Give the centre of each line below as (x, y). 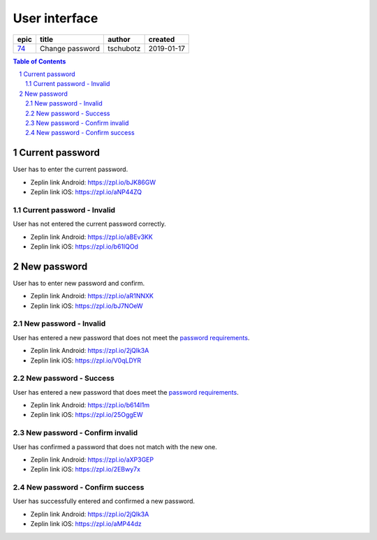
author (119, 39)
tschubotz (124, 48)
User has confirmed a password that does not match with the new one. (115, 446)
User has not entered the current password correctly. (90, 224)
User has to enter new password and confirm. (79, 283)
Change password (70, 48)
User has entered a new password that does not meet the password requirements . (131, 337)
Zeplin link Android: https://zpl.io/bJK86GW (93, 182)
